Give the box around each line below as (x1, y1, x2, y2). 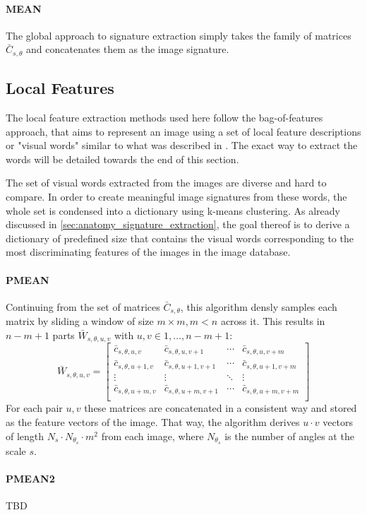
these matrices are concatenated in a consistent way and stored (84, 401, 357, 415)
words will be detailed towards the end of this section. (6, 151, 239, 166)
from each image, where (101, 428, 204, 443)
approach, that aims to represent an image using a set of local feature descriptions (6, 124, 361, 138)
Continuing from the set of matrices (6, 299, 160, 314)
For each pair (6, 401, 63, 415)
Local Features (6, 77, 114, 99)
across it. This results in (220, 314, 325, 328)
